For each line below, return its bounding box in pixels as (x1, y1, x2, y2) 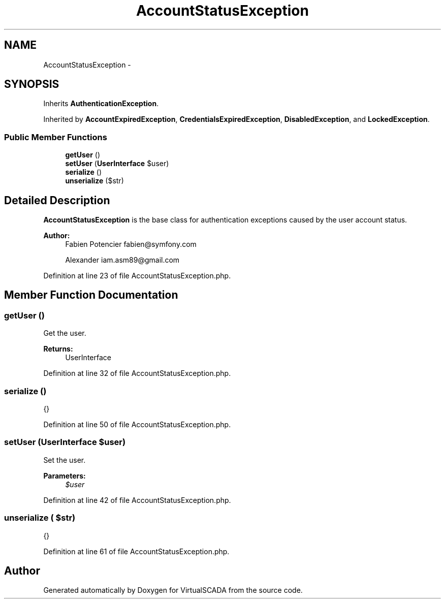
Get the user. (43, 329, 86, 338)
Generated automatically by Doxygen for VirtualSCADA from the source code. (43, 586, 303, 595)
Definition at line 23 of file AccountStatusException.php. (43, 271, 231, 280)
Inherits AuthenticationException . (43, 99, 159, 108)
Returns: (43, 344, 73, 354)
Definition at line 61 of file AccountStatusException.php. (43, 547, 230, 556)
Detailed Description (4, 194, 110, 207)
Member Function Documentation (4, 289, 178, 302)
